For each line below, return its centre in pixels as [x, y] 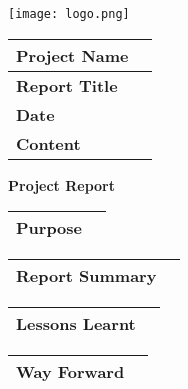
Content [48, 143]
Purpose [49, 228]
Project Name [72, 55]
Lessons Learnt [76, 324]
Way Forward [70, 372]
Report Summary [86, 276]
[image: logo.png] [69, 14]
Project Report [62, 184]
